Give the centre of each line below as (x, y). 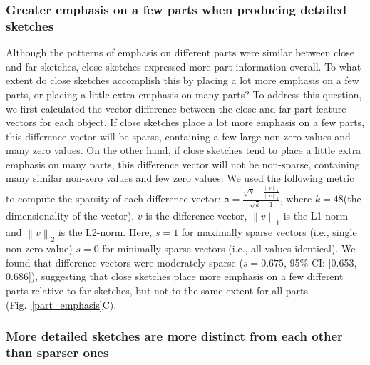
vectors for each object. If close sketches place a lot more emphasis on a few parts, (185, 122)
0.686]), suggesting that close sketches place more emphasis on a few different (175, 276)
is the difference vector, (196, 216)
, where (296, 199)
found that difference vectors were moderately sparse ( (124, 262)
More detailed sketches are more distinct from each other (174, 336)
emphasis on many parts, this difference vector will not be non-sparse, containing (183, 164)
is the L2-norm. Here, (105, 232)
